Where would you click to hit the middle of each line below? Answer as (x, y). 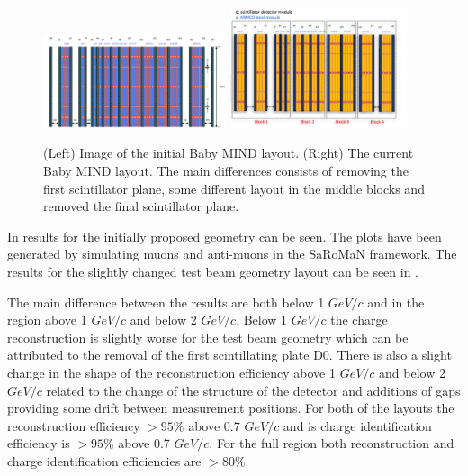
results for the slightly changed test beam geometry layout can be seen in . (213, 272)
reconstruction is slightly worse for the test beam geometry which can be (208, 337)
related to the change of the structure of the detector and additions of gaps (253, 390)
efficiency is (39, 443)
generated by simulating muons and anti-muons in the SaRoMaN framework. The (232, 254)
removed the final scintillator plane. (141, 206)
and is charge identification (357, 425)
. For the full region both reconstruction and (332, 443)
